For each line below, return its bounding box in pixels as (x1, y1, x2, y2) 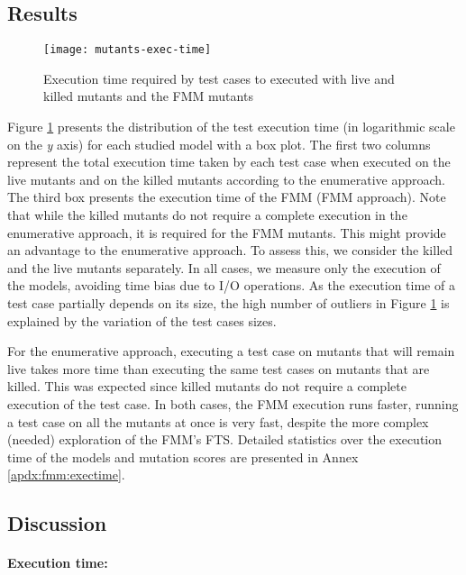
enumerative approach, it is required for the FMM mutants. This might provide (7, 223, 446, 242)
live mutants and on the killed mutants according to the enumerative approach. (7, 169, 445, 188)
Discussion (7, 509, 107, 537)
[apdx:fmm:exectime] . (7, 465, 125, 484)
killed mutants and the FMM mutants (43, 87, 253, 105)
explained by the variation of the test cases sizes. (7, 311, 277, 330)
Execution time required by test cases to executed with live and (43, 68, 395, 87)
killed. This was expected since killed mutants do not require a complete (7, 377, 407, 396)
